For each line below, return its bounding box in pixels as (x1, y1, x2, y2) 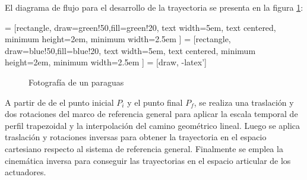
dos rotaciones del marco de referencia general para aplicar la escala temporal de (5, 108, 298, 120)
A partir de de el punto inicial (5, 96, 114, 108)
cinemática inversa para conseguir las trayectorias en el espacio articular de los (5, 154, 291, 166)
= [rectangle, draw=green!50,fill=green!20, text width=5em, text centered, (5, 21, 276, 33)
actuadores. (5, 166, 46, 178)
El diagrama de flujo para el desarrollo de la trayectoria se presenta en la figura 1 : (5, 1, 303, 13)
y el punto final (127, 96, 183, 108)
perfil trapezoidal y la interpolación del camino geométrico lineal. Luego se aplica (5, 119, 300, 131)
